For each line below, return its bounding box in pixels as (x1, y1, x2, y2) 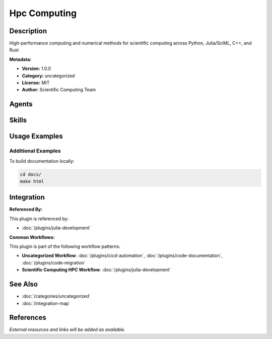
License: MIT (22, 80, 50, 86)
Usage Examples (9, 132, 63, 141)
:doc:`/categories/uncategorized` (22, 293, 91, 299)
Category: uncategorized (22, 73, 75, 79)
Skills (9, 116, 27, 124)
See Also (9, 280, 38, 289)
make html (20, 178, 44, 184)
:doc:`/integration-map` (22, 300, 71, 306)
